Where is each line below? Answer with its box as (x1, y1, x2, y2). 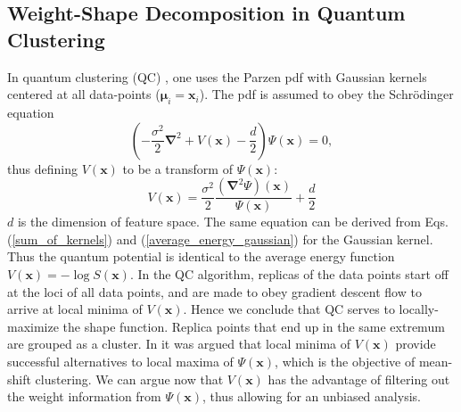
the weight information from (7, 387, 161, 406)
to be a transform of (122, 159, 233, 177)
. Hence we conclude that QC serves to (183, 300, 395, 318)
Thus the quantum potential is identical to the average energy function (7, 247, 395, 266)
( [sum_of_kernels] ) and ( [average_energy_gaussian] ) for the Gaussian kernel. (7, 229, 433, 248)
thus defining (7, 159, 78, 177)
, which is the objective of (275, 351, 416, 370)
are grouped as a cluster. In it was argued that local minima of (7, 334, 350, 353)
